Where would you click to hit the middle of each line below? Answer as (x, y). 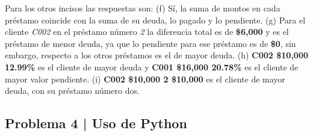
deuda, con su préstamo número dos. (72, 91)
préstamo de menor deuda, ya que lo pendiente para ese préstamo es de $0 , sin (150, 43)
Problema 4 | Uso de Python (96, 123)
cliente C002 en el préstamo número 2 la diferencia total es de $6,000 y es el (147, 32)
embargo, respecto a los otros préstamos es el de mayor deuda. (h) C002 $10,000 (157, 55)
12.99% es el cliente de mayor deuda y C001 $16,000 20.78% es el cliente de (152, 66)
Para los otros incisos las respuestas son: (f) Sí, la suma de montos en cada (143, 8)
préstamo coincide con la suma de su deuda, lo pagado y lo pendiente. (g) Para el (155, 20)
